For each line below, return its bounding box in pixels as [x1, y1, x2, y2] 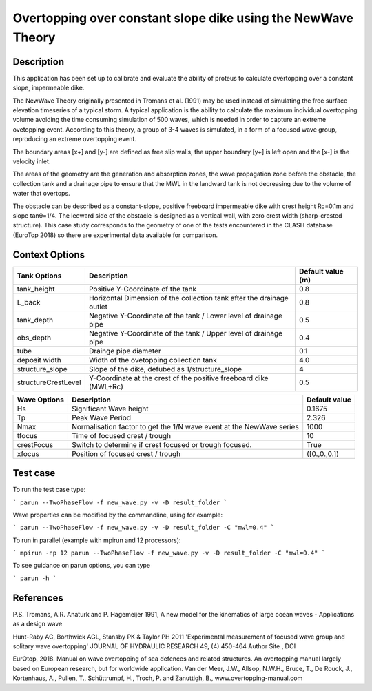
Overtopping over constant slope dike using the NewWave [12, 10, 354, 25]
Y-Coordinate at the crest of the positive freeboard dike [88, 373, 269, 382]
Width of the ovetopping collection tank [88, 355, 217, 364]
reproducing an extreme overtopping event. [12, 135, 137, 143]
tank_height [17, 284, 55, 293]
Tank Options [17, 271, 62, 280]
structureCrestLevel [17, 378, 82, 387]
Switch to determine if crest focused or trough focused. [71, 440, 252, 449]
